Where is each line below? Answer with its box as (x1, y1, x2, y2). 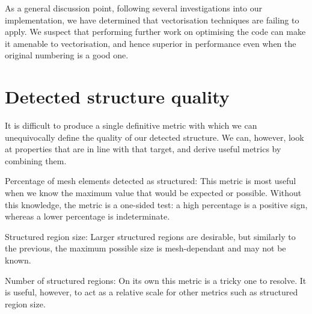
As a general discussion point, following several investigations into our (5, 2, 263, 14)
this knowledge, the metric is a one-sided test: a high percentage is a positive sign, (5, 198, 308, 211)
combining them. (5, 154, 67, 167)
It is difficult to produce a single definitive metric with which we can (5, 119, 257, 132)
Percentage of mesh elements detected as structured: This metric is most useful (5, 174, 296, 187)
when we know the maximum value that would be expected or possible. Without (5, 186, 302, 199)
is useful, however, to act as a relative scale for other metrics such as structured (5, 286, 298, 298)
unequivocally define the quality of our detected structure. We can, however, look (5, 131, 304, 143)
